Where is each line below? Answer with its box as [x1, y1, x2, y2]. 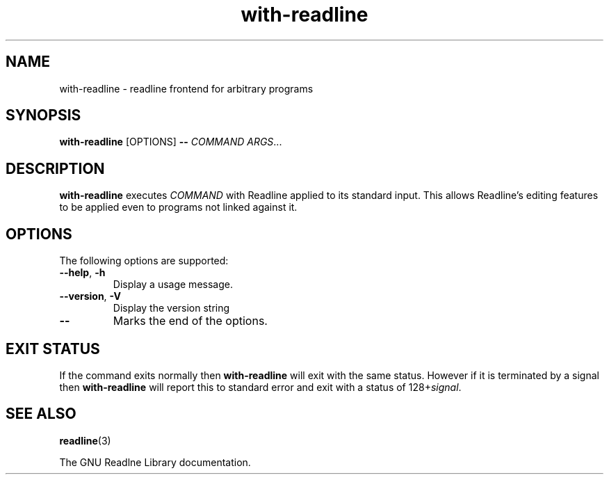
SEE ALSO [6, 405, 76, 423]
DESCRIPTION [6, 159, 105, 177]
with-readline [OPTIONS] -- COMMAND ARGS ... [59, 136, 282, 148]
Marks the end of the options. [113, 314, 268, 328]
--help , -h [59, 266, 106, 279]
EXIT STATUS [6, 339, 100, 358]
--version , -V [59, 290, 121, 303]
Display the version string [113, 302, 230, 314]
